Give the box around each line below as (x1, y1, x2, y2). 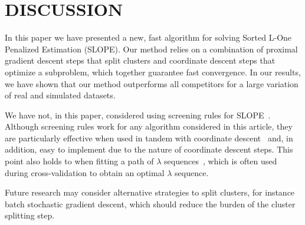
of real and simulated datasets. (5, 89, 116, 101)
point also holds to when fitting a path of (5, 155, 154, 167)
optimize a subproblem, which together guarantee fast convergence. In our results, (5, 65, 301, 78)
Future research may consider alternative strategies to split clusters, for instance (5, 186, 295, 198)
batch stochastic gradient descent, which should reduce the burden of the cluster (5, 197, 296, 210)
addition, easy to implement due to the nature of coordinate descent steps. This (5, 143, 293, 155)
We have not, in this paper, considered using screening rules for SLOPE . (5, 108, 271, 121)
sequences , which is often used (164, 155, 277, 167)
